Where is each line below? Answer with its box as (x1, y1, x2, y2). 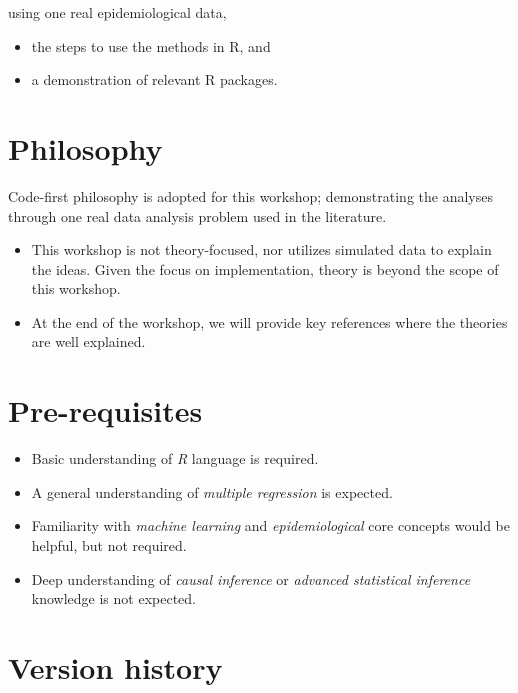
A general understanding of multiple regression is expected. (31, 481, 393, 502)
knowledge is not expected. (31, 588, 196, 609)
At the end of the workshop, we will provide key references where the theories (31, 311, 508, 332)
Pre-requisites (8, 390, 203, 431)
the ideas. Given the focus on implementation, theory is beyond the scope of (31, 258, 499, 279)
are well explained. (31, 331, 146, 352)
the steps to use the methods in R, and (31, 35, 271, 56)
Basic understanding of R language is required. (31, 448, 319, 469)
